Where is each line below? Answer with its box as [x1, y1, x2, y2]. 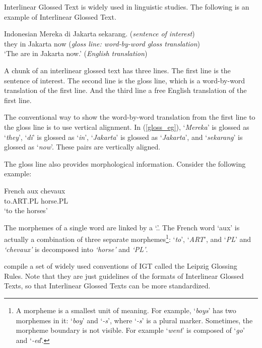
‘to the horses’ [4, 205, 48, 216]
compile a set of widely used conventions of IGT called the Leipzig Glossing [4, 261, 237, 271]
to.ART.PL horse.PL [4, 195, 69, 206]
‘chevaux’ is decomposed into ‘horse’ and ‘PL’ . [4, 243, 148, 254]
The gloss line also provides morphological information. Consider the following [4, 158, 246, 169]
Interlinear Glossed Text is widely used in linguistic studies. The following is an [4, 2, 249, 12]
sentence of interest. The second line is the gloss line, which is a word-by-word [4, 75, 245, 85]
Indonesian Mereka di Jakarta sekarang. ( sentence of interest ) [4, 28, 195, 39]
